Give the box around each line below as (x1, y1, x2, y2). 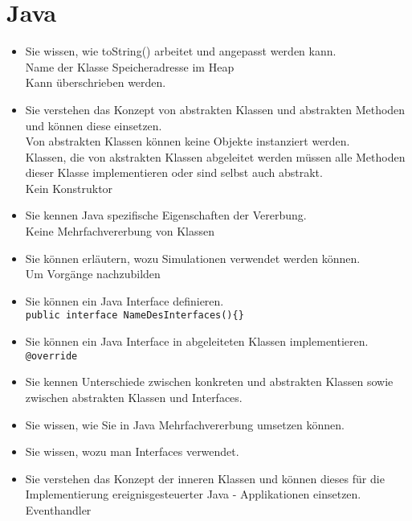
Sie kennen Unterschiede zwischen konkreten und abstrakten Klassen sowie (25, 373, 394, 390)
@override (25, 350, 78, 362)
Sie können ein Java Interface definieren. (25, 292, 224, 309)
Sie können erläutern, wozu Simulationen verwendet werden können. (25, 249, 361, 266)
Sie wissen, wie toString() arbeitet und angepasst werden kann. (25, 43, 337, 59)
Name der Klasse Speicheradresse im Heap (25, 58, 235, 75)
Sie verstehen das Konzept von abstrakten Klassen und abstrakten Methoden (25, 101, 406, 117)
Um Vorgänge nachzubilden (25, 265, 161, 282)
